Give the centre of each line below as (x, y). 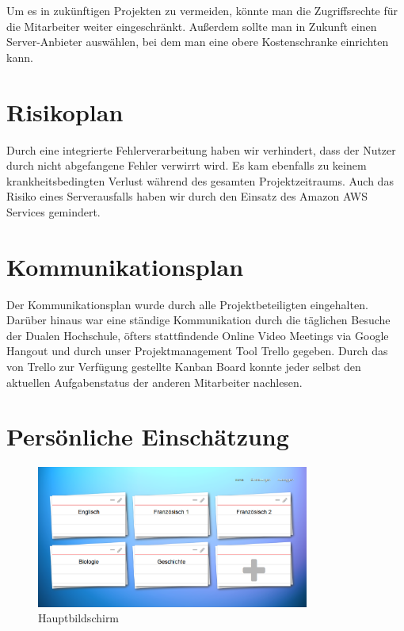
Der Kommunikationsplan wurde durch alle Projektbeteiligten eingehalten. (187, 304)
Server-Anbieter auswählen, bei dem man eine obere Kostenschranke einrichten (198, 42)
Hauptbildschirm (79, 618)
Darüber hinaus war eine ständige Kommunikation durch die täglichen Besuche (198, 320)
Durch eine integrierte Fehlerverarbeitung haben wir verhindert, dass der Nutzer (201, 149)
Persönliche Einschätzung (148, 436)
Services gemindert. (53, 211)
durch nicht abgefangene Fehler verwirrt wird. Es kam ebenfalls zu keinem (187, 165)
